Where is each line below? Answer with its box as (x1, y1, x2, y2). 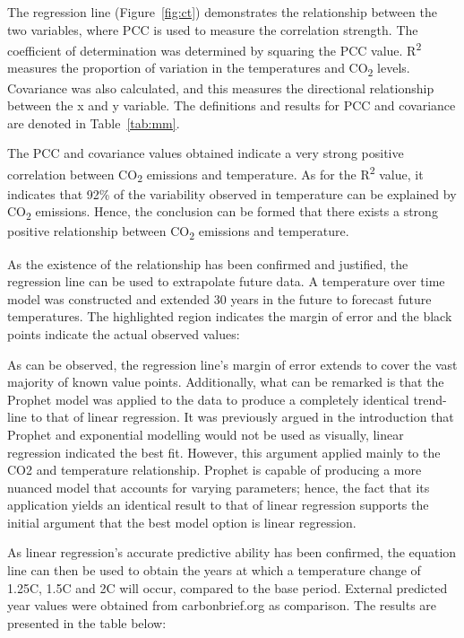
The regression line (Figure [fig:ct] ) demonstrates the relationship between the (7, 3, 437, 21)
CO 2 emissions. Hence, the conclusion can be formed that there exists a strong (7, 202, 438, 223)
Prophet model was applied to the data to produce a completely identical (7, 389, 409, 408)
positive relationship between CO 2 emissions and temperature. (7, 222, 349, 243)
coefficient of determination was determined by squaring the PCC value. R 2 (7, 39, 422, 59)
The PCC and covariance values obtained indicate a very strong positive (7, 144, 404, 162)
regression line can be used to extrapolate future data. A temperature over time (7, 272, 445, 291)
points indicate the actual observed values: (7, 324, 240, 343)
